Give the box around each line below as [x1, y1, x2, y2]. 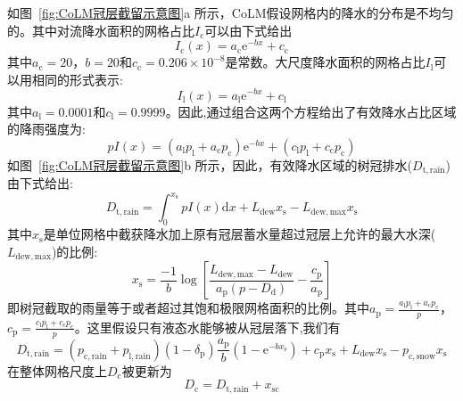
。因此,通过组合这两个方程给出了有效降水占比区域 [165, 102, 457, 120]
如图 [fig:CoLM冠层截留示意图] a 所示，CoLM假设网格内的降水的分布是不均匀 [7, 4, 454, 21]
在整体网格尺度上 [7, 361, 107, 380]
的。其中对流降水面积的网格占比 [7, 20, 194, 39]
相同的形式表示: [31, 70, 123, 88]
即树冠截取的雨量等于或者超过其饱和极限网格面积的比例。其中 [7, 299, 369, 317]
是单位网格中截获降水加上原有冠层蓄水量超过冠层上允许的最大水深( [43, 225, 436, 243]
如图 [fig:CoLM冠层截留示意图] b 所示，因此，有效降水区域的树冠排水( [7, 155, 413, 174]
